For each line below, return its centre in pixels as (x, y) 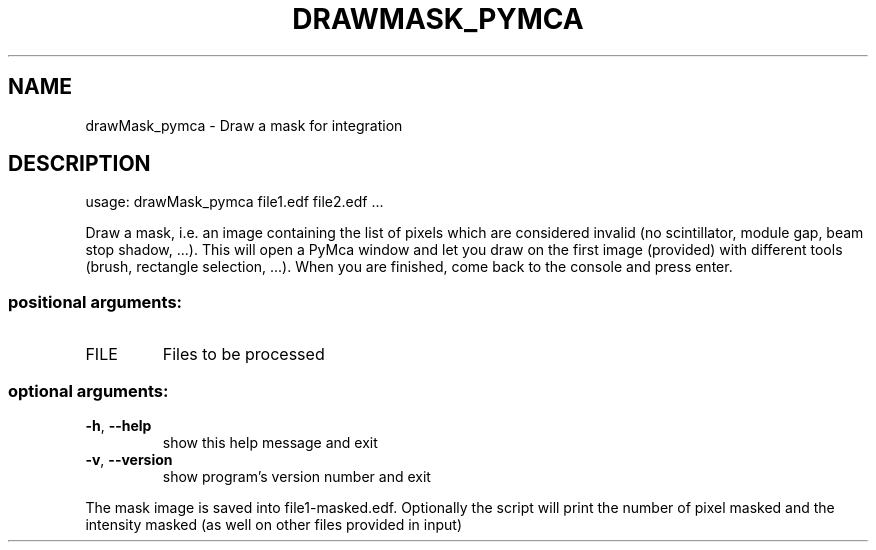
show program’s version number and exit (296, 476)
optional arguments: (88, 390)
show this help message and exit (270, 442)
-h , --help (118, 425)
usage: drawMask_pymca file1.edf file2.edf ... (234, 202)
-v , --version (129, 459)
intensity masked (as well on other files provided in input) (274, 524)
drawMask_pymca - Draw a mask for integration (244, 125)
